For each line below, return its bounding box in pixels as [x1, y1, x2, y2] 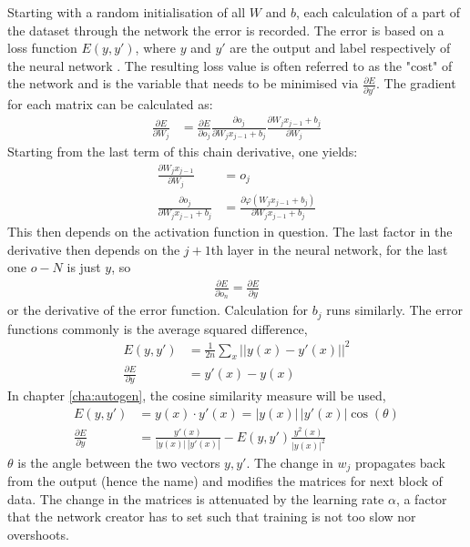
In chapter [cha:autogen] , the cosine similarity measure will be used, [7, 386, 386, 405]
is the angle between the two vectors [17, 452, 220, 471]
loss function [7, 38, 77, 57]
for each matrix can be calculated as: [7, 94, 213, 113]
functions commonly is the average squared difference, [7, 319, 308, 338]
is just [66, 258, 101, 277]
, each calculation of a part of [295, 3, 461, 21]
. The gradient [376, 74, 456, 93]
